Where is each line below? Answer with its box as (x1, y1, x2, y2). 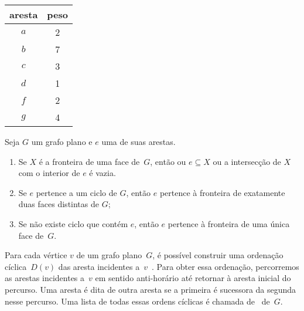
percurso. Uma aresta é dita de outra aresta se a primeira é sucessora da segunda (5, 283, 296, 295)
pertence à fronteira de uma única (168, 217, 290, 229)
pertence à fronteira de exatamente (159, 186, 285, 198)
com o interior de (18, 167, 80, 179)
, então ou (150, 155, 186, 167)
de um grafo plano (76, 249, 142, 261)
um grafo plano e (31, 136, 93, 147)
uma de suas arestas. (101, 136, 176, 147)
